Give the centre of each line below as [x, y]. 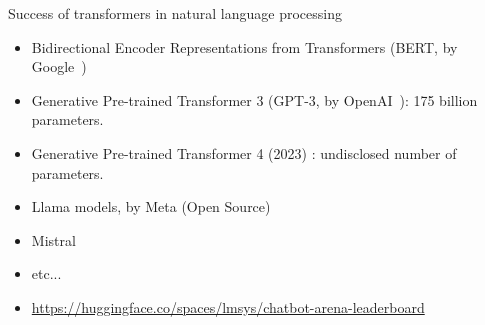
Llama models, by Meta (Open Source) [151, 206]
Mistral [53, 239]
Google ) [59, 66]
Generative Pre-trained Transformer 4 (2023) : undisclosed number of [244, 152]
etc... [46, 273]
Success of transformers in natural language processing [175, 13]
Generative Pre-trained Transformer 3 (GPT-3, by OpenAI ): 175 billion [254, 99]
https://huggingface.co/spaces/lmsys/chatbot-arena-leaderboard [228, 306]
